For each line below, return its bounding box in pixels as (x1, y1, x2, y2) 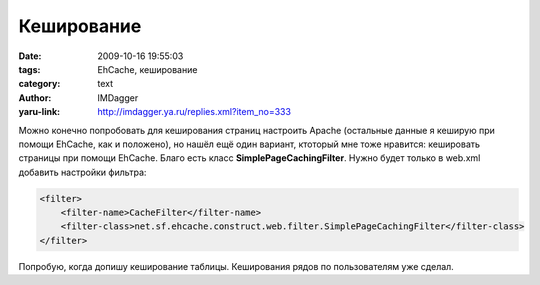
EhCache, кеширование (97, 63, 198, 75)
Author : (18, 91, 52, 104)
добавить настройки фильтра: (18, 166, 147, 178)
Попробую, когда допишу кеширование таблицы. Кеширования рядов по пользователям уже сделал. (18, 260, 454, 272)
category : (18, 78, 61, 90)
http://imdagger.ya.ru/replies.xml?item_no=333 (97, 106, 292, 118)
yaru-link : (18, 106, 60, 118)
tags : (18, 63, 41, 75)
